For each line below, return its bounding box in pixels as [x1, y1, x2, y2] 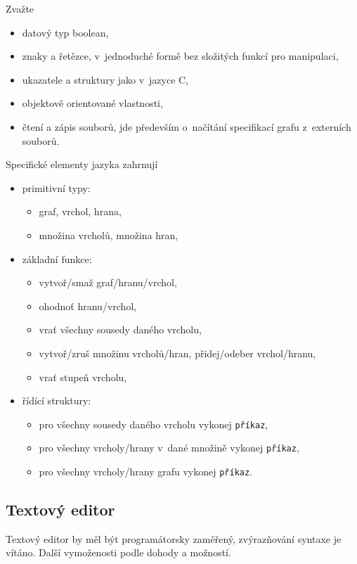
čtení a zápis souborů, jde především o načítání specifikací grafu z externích [22, 119, 351, 134]
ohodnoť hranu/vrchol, [39, 298, 137, 313]
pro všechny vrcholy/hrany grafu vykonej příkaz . [39, 464, 253, 478]
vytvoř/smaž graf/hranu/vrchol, [39, 275, 177, 290]
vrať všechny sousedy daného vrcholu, [39, 322, 202, 337]
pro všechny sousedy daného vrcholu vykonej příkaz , [39, 416, 268, 431]
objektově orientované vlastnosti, [22, 96, 163, 110]
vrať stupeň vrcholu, [39, 369, 127, 384]
